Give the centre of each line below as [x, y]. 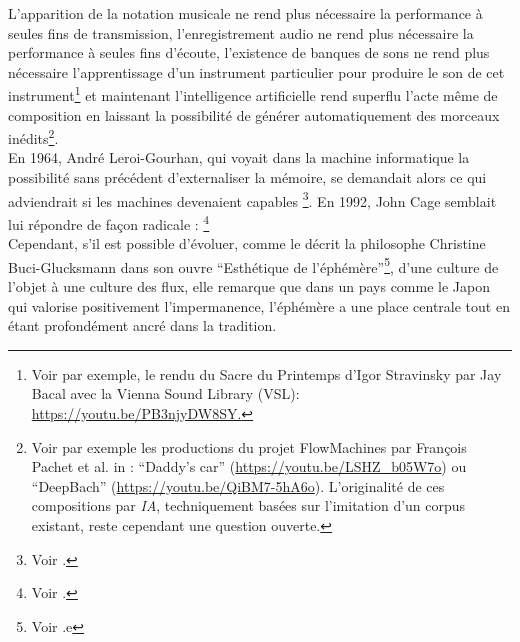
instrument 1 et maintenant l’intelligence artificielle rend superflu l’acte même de [253, 94]
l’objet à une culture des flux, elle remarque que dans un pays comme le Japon [249, 286]
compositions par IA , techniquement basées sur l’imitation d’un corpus [248, 505]
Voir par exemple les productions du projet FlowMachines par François [249, 446]
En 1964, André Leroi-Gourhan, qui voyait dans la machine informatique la [239, 157]
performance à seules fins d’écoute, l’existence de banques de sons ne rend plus [249, 52]
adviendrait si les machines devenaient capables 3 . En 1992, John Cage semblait [252, 199]
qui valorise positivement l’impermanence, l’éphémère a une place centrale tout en [259, 305]
